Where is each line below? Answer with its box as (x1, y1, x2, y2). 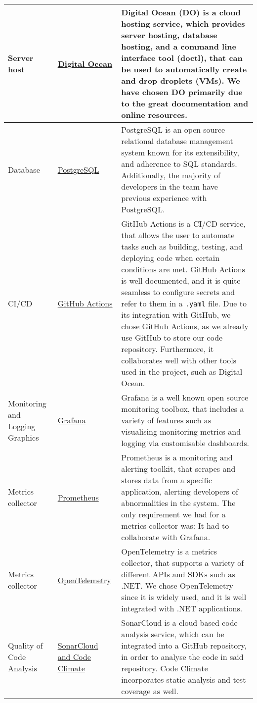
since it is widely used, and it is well (121, 591, 247, 603)
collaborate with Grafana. (121, 531, 211, 543)
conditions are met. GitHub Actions (121, 263, 245, 275)
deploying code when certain (121, 252, 220, 263)
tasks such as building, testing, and (121, 241, 243, 252)
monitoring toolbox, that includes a (121, 403, 244, 414)
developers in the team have (121, 181, 218, 192)
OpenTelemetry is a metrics (121, 546, 217, 557)
